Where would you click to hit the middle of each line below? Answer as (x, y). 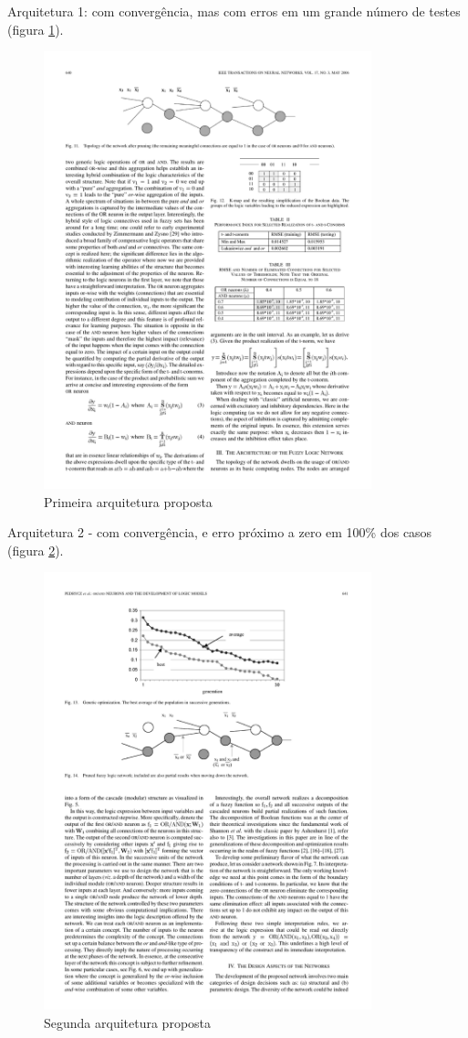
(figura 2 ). (36, 550)
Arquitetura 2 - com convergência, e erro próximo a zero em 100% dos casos (220, 532)
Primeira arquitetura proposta (128, 501)
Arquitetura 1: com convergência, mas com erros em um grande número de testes (234, 11)
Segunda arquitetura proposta (128, 1022)
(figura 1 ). (36, 29)
